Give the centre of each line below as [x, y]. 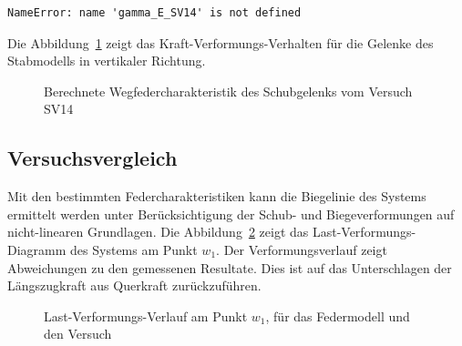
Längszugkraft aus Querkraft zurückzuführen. [134, 285]
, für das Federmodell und [338, 315]
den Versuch [78, 334]
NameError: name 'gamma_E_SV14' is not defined [154, 13]
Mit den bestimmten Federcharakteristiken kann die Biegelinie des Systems [217, 196]
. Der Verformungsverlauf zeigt [302, 249]
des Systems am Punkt [134, 249]
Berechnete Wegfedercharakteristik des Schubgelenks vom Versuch [228, 91]
